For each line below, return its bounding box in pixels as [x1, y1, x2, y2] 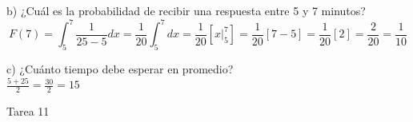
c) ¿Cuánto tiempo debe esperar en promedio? [6, 60, 234, 77]
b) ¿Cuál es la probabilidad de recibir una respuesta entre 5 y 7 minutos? [6, 2, 366, 18]
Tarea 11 [6, 103, 50, 120]
